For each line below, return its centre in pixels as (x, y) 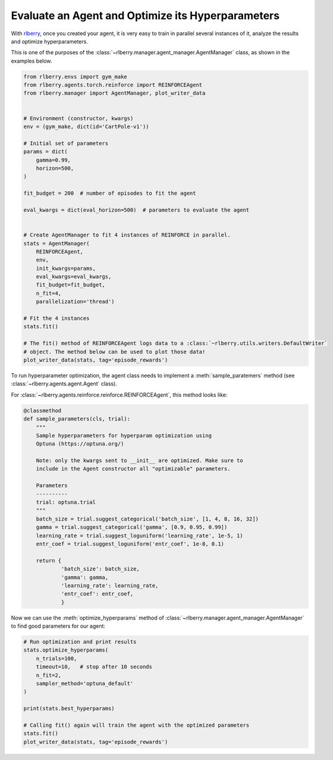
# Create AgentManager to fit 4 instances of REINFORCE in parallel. (127, 235)
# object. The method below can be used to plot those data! (114, 352)
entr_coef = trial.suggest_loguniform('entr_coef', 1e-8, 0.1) (130, 544)
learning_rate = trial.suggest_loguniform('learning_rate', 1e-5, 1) (139, 535)
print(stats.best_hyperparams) (69, 708)
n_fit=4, (49, 293)
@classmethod (43, 410)
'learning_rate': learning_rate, (110, 585)
